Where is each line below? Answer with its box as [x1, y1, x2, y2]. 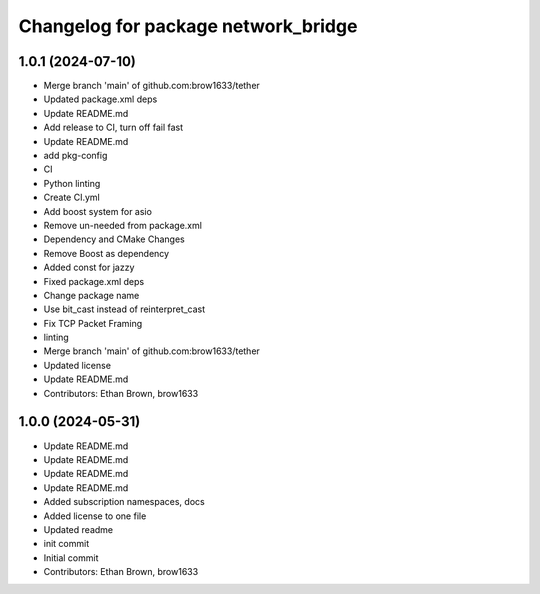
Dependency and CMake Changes [43, 233, 185, 245]
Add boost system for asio [43, 205, 152, 217]
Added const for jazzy [43, 261, 135, 274]
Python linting [43, 177, 101, 189]
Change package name [43, 289, 140, 301]
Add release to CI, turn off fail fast [43, 121, 184, 134]
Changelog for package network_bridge [18, 15, 358, 37]
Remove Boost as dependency [43, 247, 170, 259]
